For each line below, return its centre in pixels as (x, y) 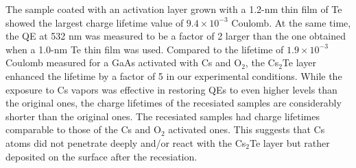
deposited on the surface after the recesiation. (102, 156)
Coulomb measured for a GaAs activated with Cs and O (124, 62)
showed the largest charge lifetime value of (95, 22)
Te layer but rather (289, 142)
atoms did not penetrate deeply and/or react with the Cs (126, 142)
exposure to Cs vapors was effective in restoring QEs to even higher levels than (171, 89)
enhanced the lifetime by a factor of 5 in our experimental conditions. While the (174, 75)
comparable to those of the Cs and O (83, 129)
